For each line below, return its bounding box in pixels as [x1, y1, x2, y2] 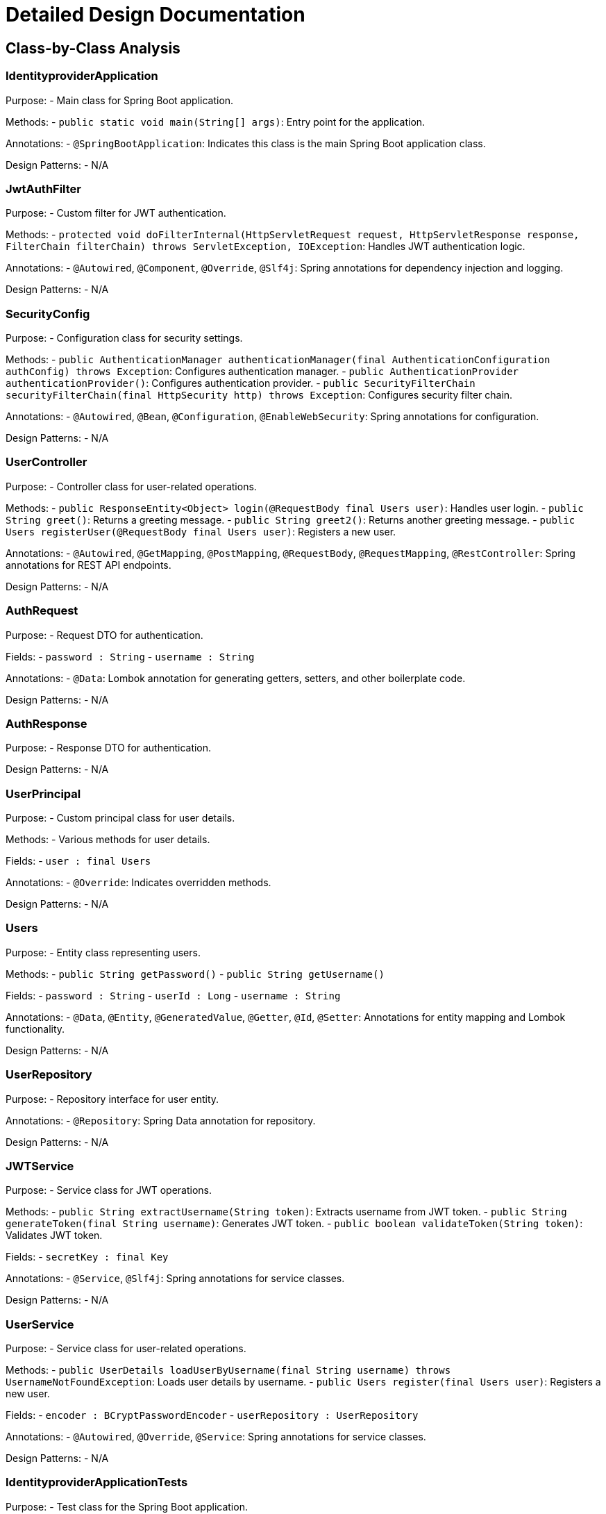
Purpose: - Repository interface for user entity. [6, 1092, 219, 1105]
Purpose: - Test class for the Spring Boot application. [6, 1500, 248, 1513]
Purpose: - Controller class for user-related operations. [6, 480, 257, 492]
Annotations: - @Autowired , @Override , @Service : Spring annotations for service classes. [6, 1431, 426, 1443]
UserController [6, 455, 87, 469]
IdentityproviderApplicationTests [6, 1475, 188, 1490]
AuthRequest [6, 604, 78, 618]
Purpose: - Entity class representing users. [6, 946, 201, 958]
